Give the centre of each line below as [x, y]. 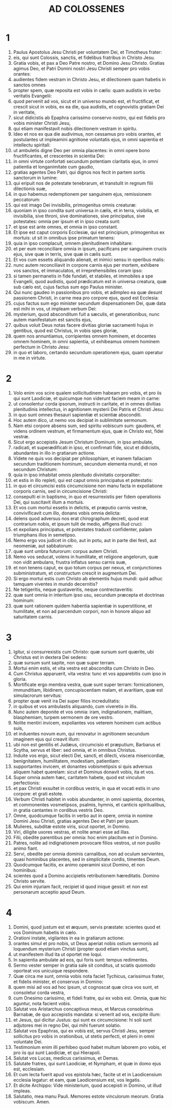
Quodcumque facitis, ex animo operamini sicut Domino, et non [79, 864]
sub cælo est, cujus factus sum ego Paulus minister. [68, 287]
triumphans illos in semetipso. [45, 534]
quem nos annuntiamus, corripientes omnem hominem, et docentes [85, 336]
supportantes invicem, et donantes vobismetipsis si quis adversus [83, 766]
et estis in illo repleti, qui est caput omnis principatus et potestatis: [83, 480]
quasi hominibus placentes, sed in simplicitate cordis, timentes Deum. [87, 859]
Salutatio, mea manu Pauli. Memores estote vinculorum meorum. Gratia [88, 1096]
